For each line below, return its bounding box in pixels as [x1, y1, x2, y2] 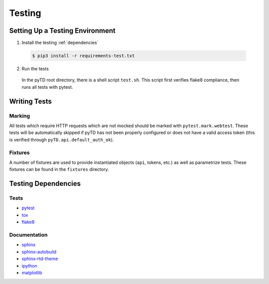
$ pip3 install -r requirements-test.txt [32, 53, 135, 59]
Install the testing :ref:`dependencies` [21, 40, 99, 46]
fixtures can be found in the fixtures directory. [9, 166, 109, 172]
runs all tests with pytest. [21, 84, 73, 90]
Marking [9, 112, 30, 119]
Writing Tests [9, 97, 52, 106]
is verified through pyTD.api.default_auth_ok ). [9, 137, 114, 142]
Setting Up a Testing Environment [9, 26, 116, 35]
